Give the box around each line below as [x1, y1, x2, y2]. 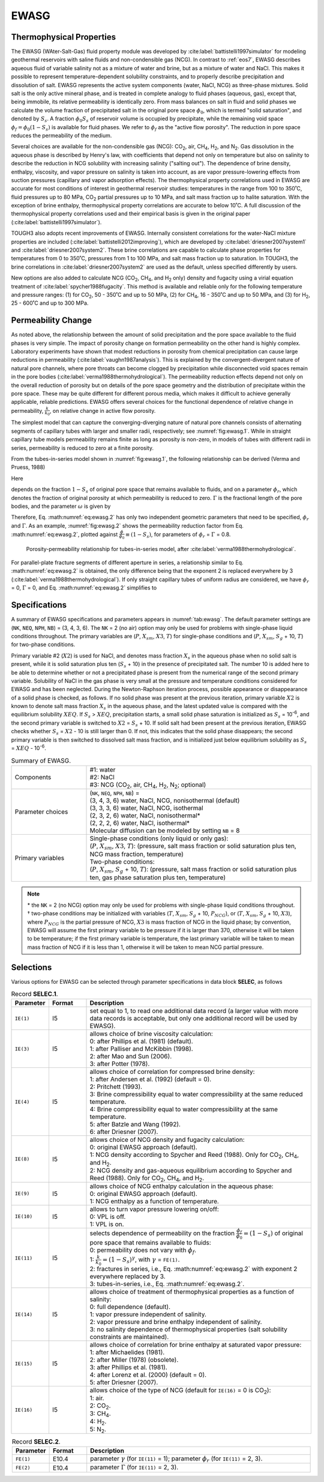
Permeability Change [11, 316, 92, 326]
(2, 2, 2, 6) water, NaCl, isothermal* [89, 819, 190, 827]
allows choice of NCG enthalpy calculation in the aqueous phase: [89, 1182, 274, 1190]
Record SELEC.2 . [11, 1437, 61, 1445]
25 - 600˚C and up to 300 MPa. [11, 299, 89, 306]
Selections [11, 962, 52, 972]
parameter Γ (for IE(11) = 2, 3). [90, 1463, 179, 1472]
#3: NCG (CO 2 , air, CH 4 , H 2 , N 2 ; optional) [89, 780, 206, 790]
